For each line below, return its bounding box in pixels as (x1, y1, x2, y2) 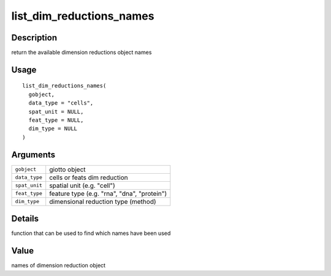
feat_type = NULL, (28, 117, 84, 124)
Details (11, 214, 39, 224)
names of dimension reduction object (11, 262, 106, 269)
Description (11, 32, 58, 43)
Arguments (11, 149, 56, 160)
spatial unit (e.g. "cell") (49, 181, 116, 190)
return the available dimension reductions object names (11, 49, 152, 56)
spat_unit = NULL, (28, 108, 84, 115)
